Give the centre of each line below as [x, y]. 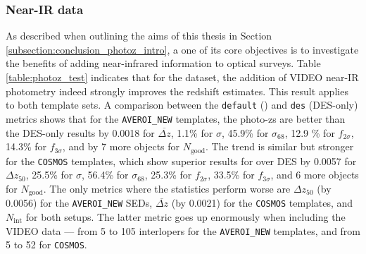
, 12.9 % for [310, 132]
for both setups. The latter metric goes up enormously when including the [185, 216]
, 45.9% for [245, 132]
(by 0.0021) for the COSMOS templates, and [262, 203]
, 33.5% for [231, 175]
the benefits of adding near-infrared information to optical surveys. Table [163, 63]
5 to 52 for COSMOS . [46, 244]
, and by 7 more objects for [121, 146]
